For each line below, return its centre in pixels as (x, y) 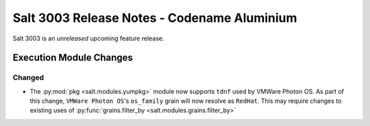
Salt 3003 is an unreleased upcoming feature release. (88, 38)
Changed (28, 77)
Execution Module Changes (73, 58)
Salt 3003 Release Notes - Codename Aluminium (155, 18)
